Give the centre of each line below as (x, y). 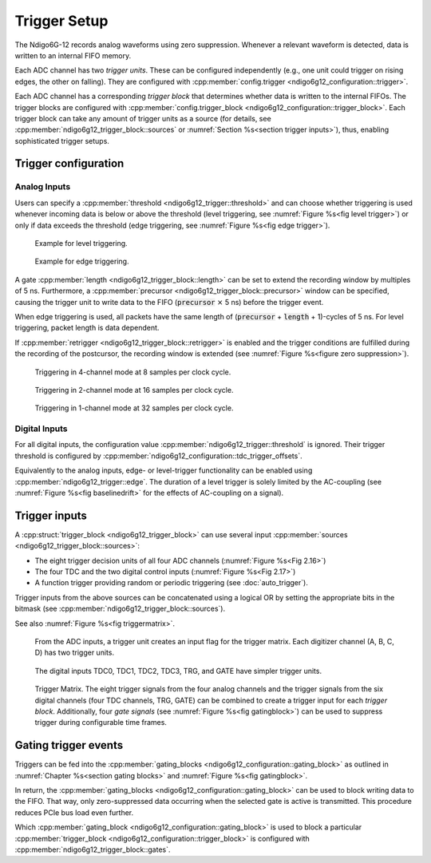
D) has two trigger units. (75, 653)
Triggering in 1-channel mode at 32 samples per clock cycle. (134, 408)
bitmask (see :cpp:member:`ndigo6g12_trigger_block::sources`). (120, 609)
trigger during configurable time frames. (101, 722)
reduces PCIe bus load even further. (74, 812)
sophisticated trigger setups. (62, 141)
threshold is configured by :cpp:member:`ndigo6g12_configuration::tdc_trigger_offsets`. (158, 456)
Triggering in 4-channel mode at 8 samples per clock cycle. (133, 372)
